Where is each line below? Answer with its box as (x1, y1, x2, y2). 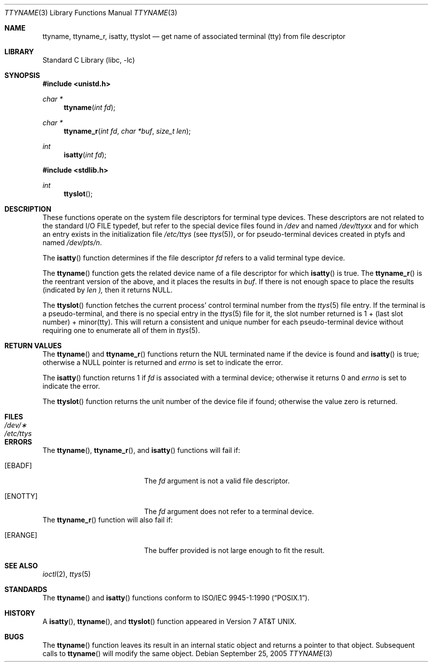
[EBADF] (4, 461, 32, 470)
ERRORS (4, 438, 33, 446)
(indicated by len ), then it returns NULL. (42, 286, 173, 294)
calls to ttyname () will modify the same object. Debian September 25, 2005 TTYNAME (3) (42, 649, 332, 658)
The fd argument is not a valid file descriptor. (144, 477, 290, 485)
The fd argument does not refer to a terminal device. (144, 507, 314, 516)
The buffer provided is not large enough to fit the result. (144, 546, 325, 555)
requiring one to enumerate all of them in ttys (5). (42, 326, 200, 334)
